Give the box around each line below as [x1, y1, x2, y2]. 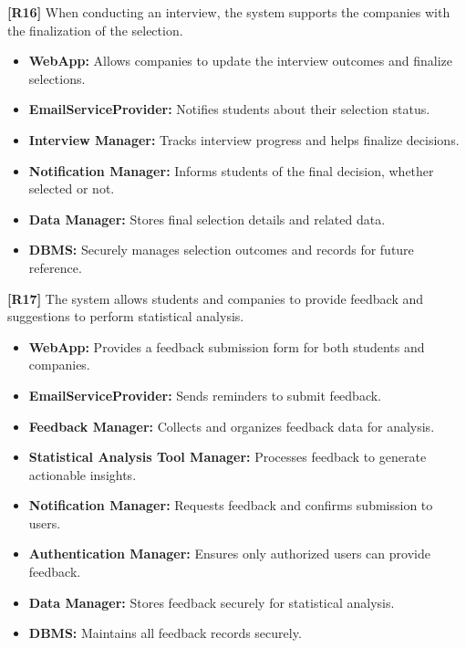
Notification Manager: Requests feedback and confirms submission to [28, 496, 433, 515]
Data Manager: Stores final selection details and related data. [28, 209, 386, 228]
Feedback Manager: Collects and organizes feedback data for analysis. [28, 416, 435, 435]
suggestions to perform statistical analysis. [7, 307, 244, 326]
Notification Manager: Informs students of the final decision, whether [28, 161, 434, 180]
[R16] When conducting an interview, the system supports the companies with [7, 3, 450, 21]
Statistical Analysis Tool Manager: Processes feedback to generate [28, 447, 427, 466]
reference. [28, 257, 82, 277]
